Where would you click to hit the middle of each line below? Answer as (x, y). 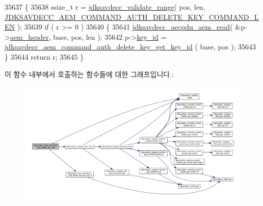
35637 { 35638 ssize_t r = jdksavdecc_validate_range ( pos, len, (105, 7)
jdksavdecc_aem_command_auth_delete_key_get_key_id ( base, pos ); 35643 (130, 47)
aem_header (29, 36)
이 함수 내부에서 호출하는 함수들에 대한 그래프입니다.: (89, 74)
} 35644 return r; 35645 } (44, 56)
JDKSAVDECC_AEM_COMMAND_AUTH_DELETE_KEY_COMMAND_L (132, 17)
